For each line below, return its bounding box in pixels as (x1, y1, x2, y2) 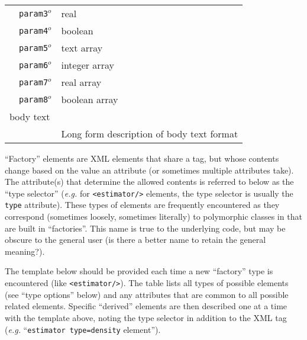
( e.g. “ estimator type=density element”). (5, 323, 161, 335)
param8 (19, 94, 49, 104)
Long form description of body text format (61, 127, 238, 140)
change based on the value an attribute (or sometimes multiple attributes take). (5, 163, 294, 176)
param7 (19, 77, 49, 87)
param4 (19, 25, 49, 36)
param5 (19, 43, 49, 53)
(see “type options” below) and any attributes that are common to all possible (5, 288, 289, 300)
